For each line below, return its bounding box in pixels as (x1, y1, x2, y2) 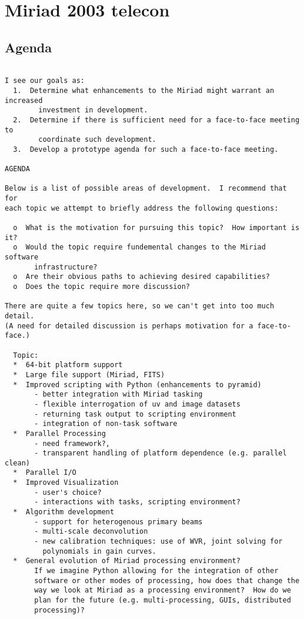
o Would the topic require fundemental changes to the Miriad (13, 243, 266, 252)
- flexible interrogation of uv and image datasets (34, 400, 240, 408)
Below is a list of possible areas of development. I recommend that (5, 184, 287, 193)
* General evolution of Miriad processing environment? (13, 557, 240, 565)
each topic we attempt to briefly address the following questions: (5, 204, 279, 212)
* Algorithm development (13, 508, 115, 517)
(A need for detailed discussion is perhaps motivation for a (5, 321, 253, 330)
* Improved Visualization (13, 478, 119, 487)
